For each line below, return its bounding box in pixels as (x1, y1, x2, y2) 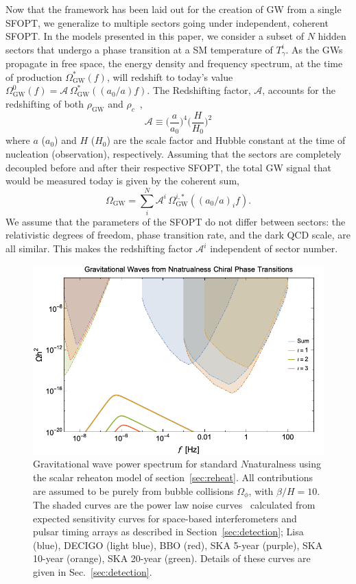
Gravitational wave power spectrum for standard (33, 457, 237, 471)
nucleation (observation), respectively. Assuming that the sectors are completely (5, 146, 342, 160)
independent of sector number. (210, 241, 338, 256)
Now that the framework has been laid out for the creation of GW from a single (5, 2, 342, 16)
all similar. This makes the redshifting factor (5, 241, 193, 256)
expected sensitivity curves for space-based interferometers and (33, 511, 297, 525)
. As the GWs (285, 42, 343, 56)
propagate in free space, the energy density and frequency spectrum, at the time (5, 56, 343, 71)
